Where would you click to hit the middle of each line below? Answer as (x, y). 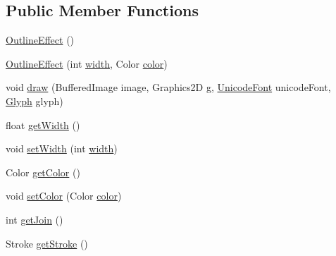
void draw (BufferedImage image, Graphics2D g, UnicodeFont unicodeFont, (168, 87)
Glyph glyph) (35, 100)
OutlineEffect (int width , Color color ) (87, 63)
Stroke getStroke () (47, 243)
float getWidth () (43, 124)
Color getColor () (43, 172)
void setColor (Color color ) (64, 196)
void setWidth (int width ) (62, 148)
